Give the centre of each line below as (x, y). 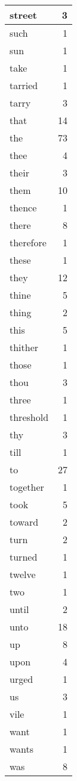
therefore (28, 242)
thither (24, 347)
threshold (29, 417)
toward (24, 522)
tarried (24, 85)
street (24, 15)
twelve (23, 574)
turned (24, 557)
